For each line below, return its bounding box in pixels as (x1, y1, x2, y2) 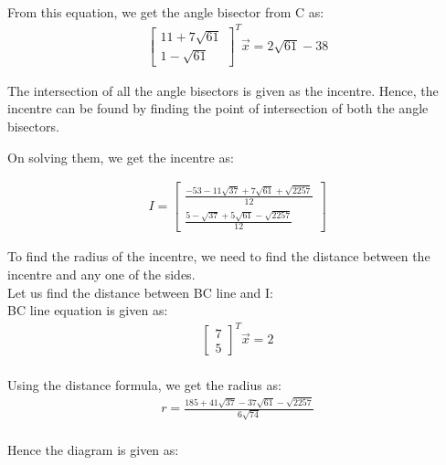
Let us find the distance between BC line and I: (7, 282, 274, 301)
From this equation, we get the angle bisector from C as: (7, 2, 324, 21)
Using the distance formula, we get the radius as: (7, 375, 281, 394)
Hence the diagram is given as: (7, 439, 179, 459)
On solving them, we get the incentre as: (7, 147, 234, 166)
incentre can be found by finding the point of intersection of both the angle (7, 99, 429, 118)
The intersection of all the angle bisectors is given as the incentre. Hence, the (7, 80, 439, 100)
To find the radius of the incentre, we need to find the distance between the (7, 247, 430, 266)
